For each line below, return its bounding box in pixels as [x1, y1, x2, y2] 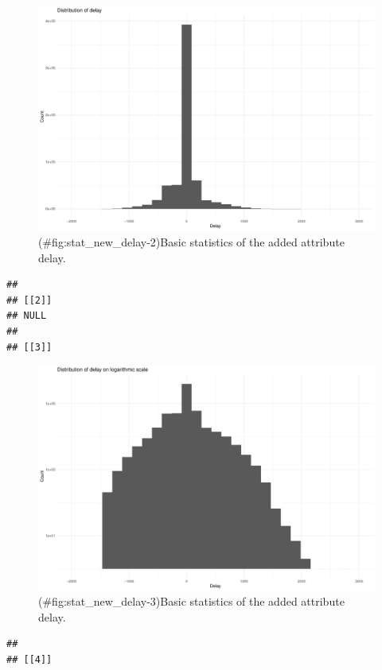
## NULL [6, 310, 47, 322]
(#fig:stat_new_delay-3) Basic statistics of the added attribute [38, 593, 345, 610]
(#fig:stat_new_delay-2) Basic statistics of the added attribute [38, 233, 345, 250]
